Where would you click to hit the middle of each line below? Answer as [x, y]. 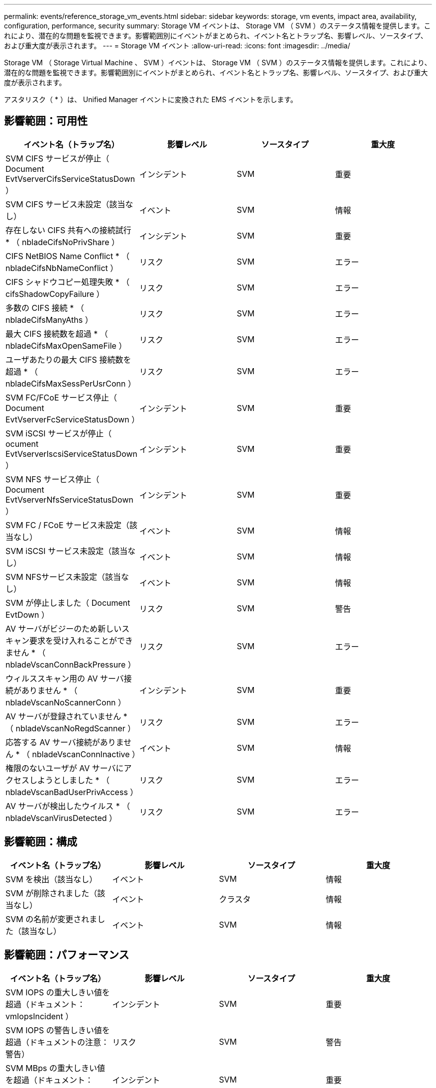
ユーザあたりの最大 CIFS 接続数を [68, 359]
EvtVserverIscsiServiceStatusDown [72, 454]
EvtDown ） [27, 614]
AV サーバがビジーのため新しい [64, 628]
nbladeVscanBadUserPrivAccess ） [72, 792]
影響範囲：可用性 [46, 121]
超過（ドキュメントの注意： [57, 1042]
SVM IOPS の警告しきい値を [58, 1030]
